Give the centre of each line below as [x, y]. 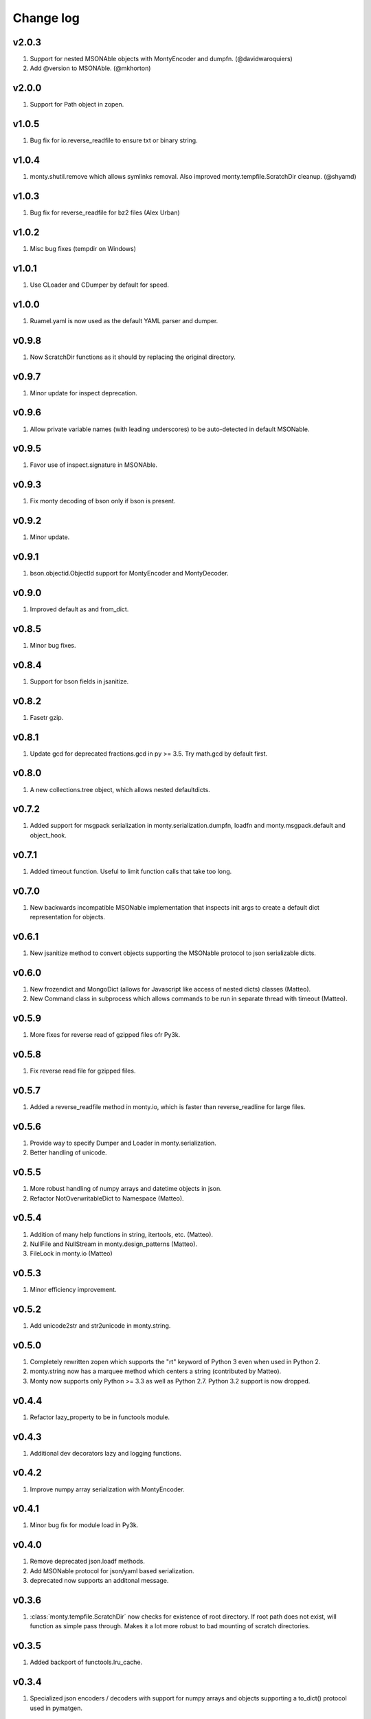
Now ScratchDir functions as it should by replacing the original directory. [133, 357]
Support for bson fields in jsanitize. [79, 681]
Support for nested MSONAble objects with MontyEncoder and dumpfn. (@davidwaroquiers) [161, 59]
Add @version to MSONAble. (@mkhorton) [90, 68]
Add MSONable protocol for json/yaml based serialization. [112, 1570]
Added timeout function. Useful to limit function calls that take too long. [131, 871]
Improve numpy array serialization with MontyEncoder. [107, 1489]
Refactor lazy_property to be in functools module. [100, 1417]
